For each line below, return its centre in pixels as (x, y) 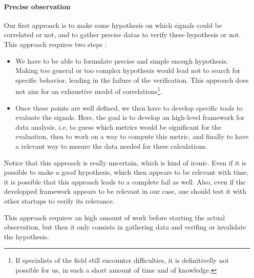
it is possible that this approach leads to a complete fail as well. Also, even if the (125, 181)
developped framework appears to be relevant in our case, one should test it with (125, 191)
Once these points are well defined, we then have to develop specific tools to (129, 107)
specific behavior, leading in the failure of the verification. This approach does (132, 80)
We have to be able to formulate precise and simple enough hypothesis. (122, 60)
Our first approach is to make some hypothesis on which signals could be (113, 25)
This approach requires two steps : (55, 44)
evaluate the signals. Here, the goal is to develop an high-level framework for (130, 117)
